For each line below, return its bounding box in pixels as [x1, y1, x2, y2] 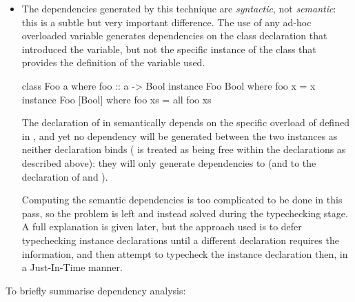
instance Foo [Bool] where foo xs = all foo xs [21, 92, 212, 106]
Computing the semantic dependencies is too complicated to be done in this [21, 192, 343, 207]
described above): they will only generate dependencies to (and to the [21, 155, 316, 170]
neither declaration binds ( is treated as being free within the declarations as [21, 142, 346, 157]
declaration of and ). [21, 169, 108, 183]
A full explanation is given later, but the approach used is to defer [21, 219, 302, 234]
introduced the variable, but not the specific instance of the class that [21, 41, 316, 56]
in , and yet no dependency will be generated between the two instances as [21, 128, 338, 143]
